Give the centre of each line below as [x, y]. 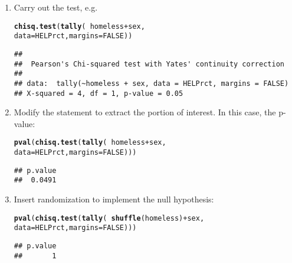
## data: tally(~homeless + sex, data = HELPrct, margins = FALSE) [151, 83]
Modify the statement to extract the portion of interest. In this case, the [145, 112]
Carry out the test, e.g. [56, 7]
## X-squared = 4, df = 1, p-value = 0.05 [99, 93]
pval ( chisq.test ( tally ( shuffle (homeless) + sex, [109, 218]
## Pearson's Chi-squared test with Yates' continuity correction [149, 64]
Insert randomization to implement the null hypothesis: [114, 199]
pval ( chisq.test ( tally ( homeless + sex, [90, 143]
